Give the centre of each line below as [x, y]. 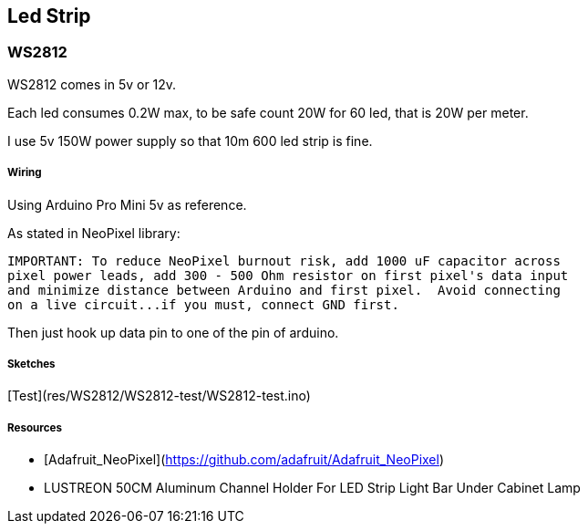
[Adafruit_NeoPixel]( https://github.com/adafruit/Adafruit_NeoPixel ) [244, 460]
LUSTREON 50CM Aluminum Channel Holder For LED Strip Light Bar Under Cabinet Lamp [312, 488]
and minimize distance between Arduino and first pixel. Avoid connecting [284, 290]
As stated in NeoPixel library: [94, 233]
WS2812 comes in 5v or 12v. [92, 84]
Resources [35, 427]
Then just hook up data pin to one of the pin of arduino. [173, 332]
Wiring [25, 173]
